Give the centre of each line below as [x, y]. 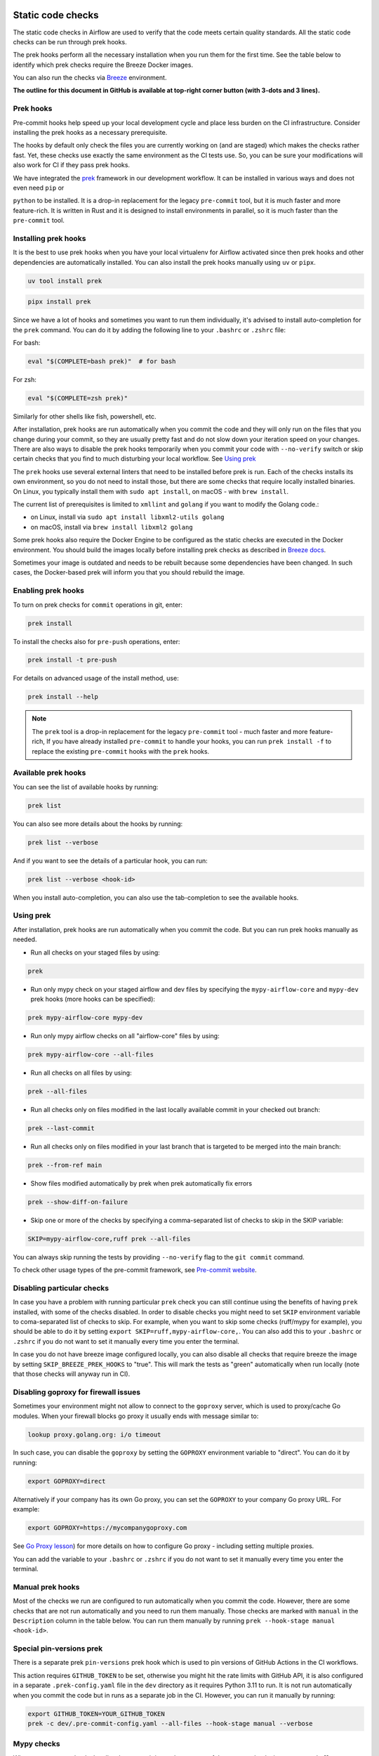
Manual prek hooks [46, 1587]
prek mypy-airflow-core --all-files [91, 1054]
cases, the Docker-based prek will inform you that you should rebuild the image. [129, 572]
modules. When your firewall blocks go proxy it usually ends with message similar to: [136, 1416]
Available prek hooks [49, 773]
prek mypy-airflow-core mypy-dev [85, 1017]
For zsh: [25, 379]
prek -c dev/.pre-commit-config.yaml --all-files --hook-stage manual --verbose [170, 1723]
